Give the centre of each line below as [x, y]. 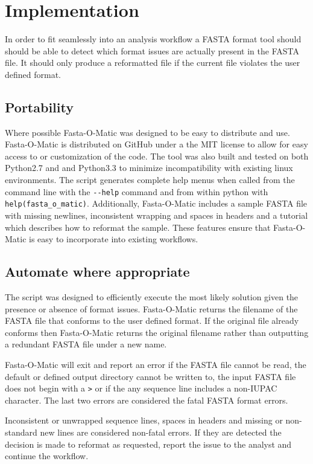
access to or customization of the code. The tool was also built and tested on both [157, 156]
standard [21, 432]
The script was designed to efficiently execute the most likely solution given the [152, 296]
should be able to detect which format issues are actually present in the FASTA [152, 50]
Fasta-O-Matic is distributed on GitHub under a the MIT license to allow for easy [156, 144]
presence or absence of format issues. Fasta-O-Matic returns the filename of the [151, 308]
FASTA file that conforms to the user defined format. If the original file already [152, 321]
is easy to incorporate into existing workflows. [114, 239]
